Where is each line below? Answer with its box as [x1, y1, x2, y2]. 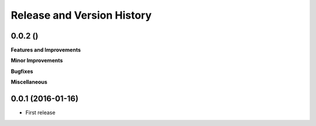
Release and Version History [11, 9, 152, 22]
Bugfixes [11, 68, 33, 75]
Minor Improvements [11, 57, 63, 64]
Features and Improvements [11, 47, 81, 54]
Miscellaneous [11, 79, 48, 86]
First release [25, 109, 56, 116]
